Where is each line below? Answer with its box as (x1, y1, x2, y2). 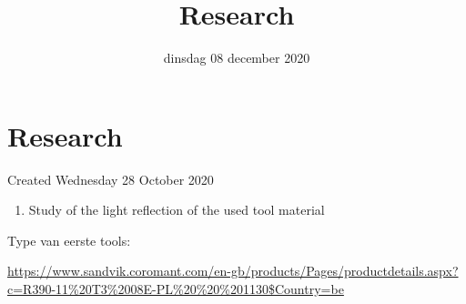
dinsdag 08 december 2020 (163, 48, 310, 67)
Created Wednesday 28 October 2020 (7, 169, 214, 188)
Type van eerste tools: (7, 230, 131, 249)
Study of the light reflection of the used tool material (28, 200, 325, 219)
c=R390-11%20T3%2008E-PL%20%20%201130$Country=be (7, 279, 344, 299)
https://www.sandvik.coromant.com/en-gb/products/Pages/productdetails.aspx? (7, 261, 459, 280)
